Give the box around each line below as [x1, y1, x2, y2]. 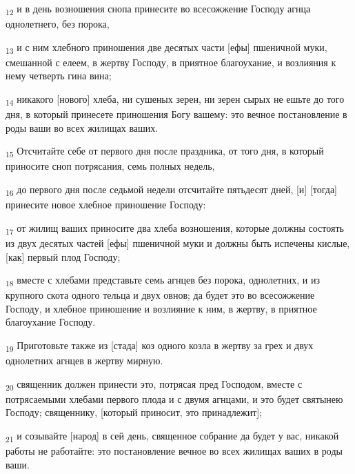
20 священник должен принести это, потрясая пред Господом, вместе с [6, 376, 303, 393]
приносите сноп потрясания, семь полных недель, [6, 159, 215, 173]
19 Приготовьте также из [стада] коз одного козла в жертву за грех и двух [6, 338, 314, 354]
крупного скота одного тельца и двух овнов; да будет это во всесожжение [6, 288, 315, 302]
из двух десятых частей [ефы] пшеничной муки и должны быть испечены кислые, [6, 235, 350, 250]
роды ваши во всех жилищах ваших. [6, 120, 159, 135]
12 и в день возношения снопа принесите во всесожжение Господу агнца [6, 1, 311, 17]
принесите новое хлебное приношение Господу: [6, 197, 206, 212]
